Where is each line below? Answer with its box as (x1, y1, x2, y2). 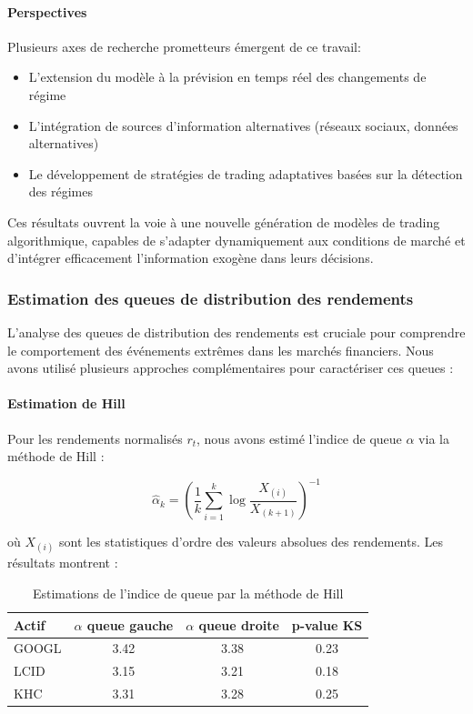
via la (418, 428, 449, 448)
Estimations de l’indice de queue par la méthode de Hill (32, 584, 344, 602)
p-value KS (291, 615, 363, 634)
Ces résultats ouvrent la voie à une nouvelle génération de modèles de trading (7, 212, 440, 231)
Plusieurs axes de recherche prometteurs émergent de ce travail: (7, 36, 361, 55)
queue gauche (86, 615, 174, 634)
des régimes (28, 182, 93, 201)
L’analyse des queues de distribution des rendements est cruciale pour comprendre (7, 322, 466, 341)
